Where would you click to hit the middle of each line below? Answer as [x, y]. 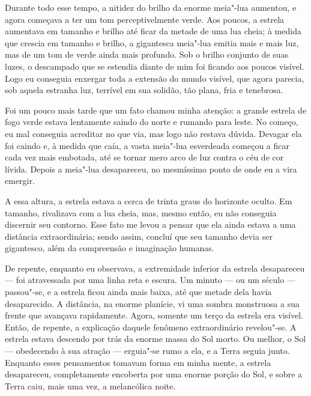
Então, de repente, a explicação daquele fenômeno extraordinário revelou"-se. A [151, 327]
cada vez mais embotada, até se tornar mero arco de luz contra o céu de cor [144, 157]
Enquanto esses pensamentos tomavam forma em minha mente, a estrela [138, 362]
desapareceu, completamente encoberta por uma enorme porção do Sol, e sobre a [154, 374]
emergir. [20, 181]
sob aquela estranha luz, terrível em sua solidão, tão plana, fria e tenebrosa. [144, 90]
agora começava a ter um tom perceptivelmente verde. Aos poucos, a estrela [145, 19]
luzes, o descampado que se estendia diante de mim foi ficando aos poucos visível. [155, 66]
